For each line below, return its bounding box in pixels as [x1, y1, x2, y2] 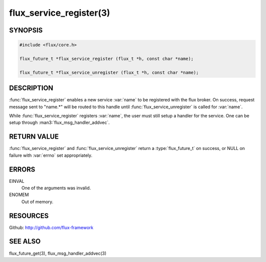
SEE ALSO [9, 237, 41, 246]
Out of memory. [21, 199, 54, 204]
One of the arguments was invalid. [21, 185, 91, 191]
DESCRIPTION [9, 84, 54, 92]
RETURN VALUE [9, 133, 59, 141]
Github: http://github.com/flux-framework [9, 224, 94, 231]
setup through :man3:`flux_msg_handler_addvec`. [9, 119, 110, 125]
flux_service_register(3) [9, 7, 110, 18]
